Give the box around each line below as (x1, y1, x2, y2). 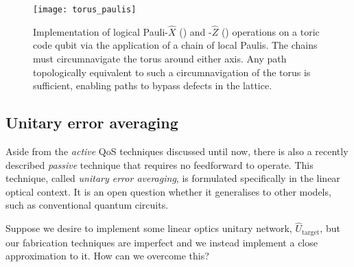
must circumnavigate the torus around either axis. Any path (33, 51, 287, 66)
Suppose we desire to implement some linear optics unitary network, (5, 221, 292, 235)
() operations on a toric (221, 24, 320, 38)
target (301, 229, 320, 236)
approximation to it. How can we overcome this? (5, 248, 209, 263)
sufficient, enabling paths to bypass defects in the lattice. (33, 78, 272, 93)
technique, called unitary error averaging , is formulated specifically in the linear (5, 171, 340, 185)
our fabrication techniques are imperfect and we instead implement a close (5, 235, 318, 249)
